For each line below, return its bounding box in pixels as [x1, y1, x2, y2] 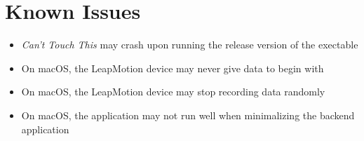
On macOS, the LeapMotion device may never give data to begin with [21, 60, 324, 75]
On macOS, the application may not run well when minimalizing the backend [21, 107, 355, 122]
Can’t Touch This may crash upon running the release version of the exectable [21, 37, 358, 52]
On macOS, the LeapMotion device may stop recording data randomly [21, 84, 325, 99]
